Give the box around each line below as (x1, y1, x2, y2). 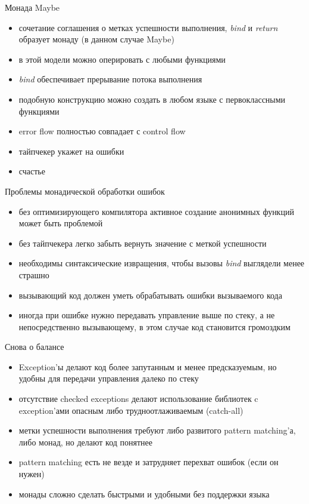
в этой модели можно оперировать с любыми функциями (18, 53, 226, 65)
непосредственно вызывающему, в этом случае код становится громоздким (18, 320, 291, 333)
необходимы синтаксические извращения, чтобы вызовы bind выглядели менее (18, 257, 305, 269)
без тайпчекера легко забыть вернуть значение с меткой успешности (18, 236, 267, 249)
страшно (18, 268, 49, 281)
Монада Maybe (5, 1, 60, 13)
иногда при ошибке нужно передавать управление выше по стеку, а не (18, 309, 275, 321)
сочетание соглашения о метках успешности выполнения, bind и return (18, 21, 278, 33)
